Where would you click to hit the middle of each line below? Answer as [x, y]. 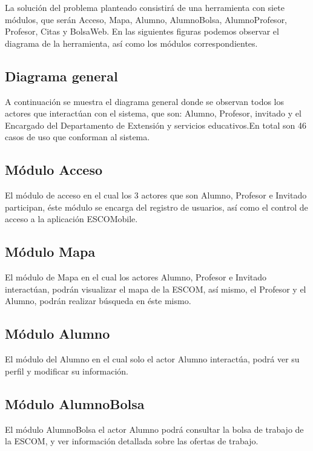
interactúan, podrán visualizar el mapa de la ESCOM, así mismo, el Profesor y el [156, 289]
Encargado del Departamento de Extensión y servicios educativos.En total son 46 [156, 125]
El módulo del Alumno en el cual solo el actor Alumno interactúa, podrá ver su [152, 359]
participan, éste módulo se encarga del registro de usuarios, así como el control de [156, 207]
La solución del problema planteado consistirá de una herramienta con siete [145, 7]
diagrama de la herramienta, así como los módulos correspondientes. [131, 43]
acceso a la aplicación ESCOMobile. [71, 219]
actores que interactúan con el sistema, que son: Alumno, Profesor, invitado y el [153, 113]
